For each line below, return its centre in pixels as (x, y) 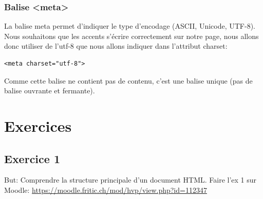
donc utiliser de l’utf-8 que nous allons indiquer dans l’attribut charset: (116, 46)
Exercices (38, 125)
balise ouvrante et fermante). (50, 91)
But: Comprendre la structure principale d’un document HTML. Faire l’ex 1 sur (130, 180)
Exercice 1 (32, 158)
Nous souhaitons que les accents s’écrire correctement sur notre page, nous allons (131, 36)
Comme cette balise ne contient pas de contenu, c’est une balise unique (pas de (128, 80)
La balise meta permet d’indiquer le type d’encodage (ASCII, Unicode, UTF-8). (130, 26)
